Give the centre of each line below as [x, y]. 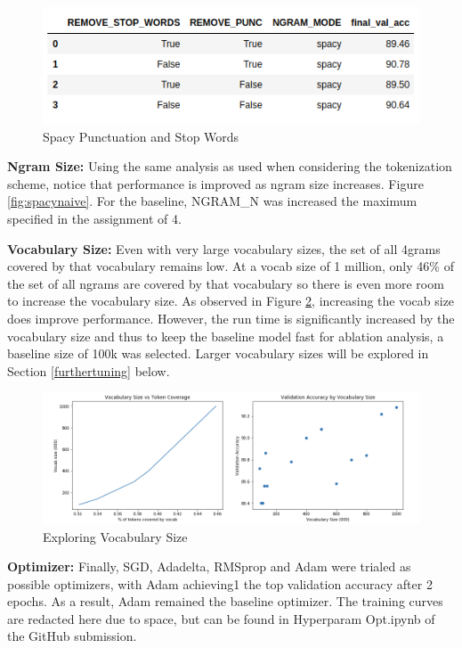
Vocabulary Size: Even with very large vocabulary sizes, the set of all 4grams [224, 248]
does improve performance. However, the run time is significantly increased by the [231, 318]
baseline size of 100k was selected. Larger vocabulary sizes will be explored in [218, 353]
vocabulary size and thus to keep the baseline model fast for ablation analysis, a [226, 336]
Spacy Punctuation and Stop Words [141, 136]
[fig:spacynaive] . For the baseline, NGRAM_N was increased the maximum [212, 201]
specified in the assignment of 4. [94, 219]
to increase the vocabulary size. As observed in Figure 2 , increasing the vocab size [231, 301]
